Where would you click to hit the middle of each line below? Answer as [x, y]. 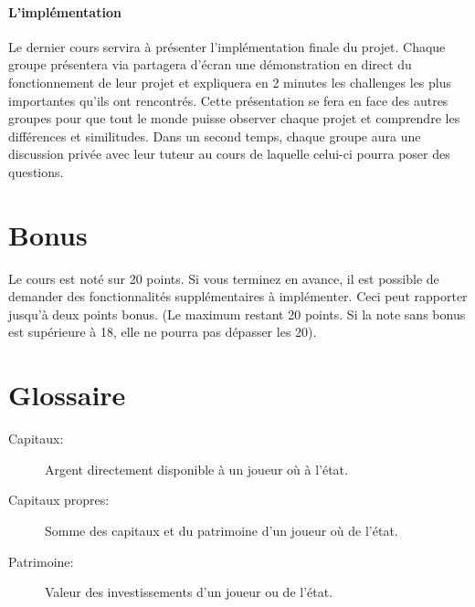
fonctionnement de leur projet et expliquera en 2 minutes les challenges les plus [230, 82]
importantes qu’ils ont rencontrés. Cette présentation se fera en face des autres [228, 100]
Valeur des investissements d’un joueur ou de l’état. [189, 592]
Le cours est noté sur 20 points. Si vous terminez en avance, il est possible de [224, 278]
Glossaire [67, 395]
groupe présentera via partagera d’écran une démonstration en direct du [210, 64]
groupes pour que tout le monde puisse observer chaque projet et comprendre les [234, 118]
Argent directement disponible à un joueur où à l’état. [196, 469]
